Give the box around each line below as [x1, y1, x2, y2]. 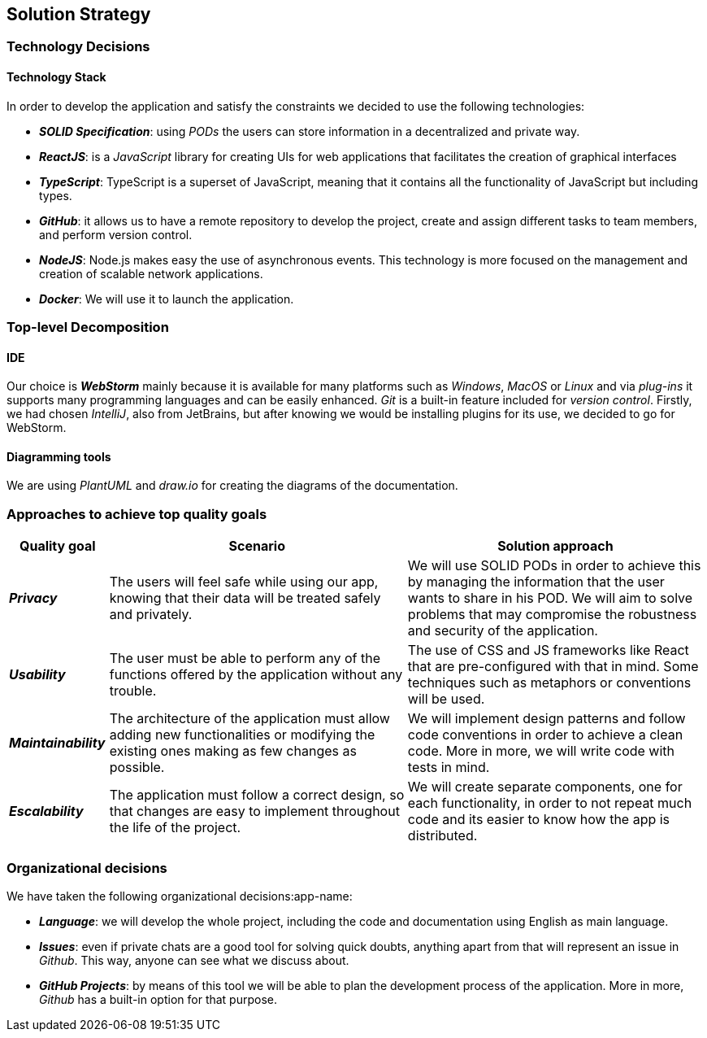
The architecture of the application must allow [109, 710, 390, 727]
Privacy [9, 590, 58, 607]
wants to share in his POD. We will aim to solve [407, 590, 693, 607]
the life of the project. [109, 819, 241, 836]
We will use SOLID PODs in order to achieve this [407, 557, 701, 574]
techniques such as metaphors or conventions [407, 674, 692, 691]
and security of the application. [407, 622, 598, 639]
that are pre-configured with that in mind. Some [407, 658, 699, 675]
